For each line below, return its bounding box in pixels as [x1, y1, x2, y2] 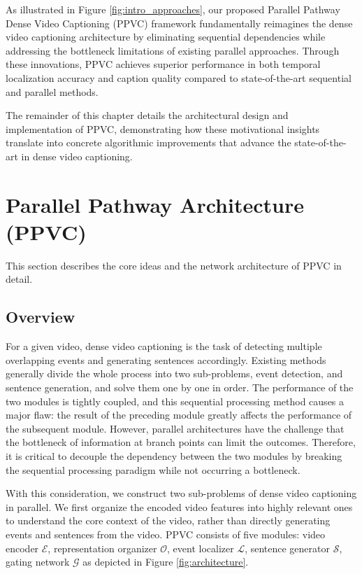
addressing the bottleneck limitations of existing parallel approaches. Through [6, 43, 340, 57]
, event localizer [167, 540, 234, 555]
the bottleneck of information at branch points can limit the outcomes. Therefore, [6, 435, 356, 449]
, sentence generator [245, 540, 331, 555]
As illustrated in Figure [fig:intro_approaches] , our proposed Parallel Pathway [6, 2, 340, 16]
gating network [6, 554, 70, 569]
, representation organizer [48, 540, 157, 555]
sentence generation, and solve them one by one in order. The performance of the [6, 380, 354, 395]
